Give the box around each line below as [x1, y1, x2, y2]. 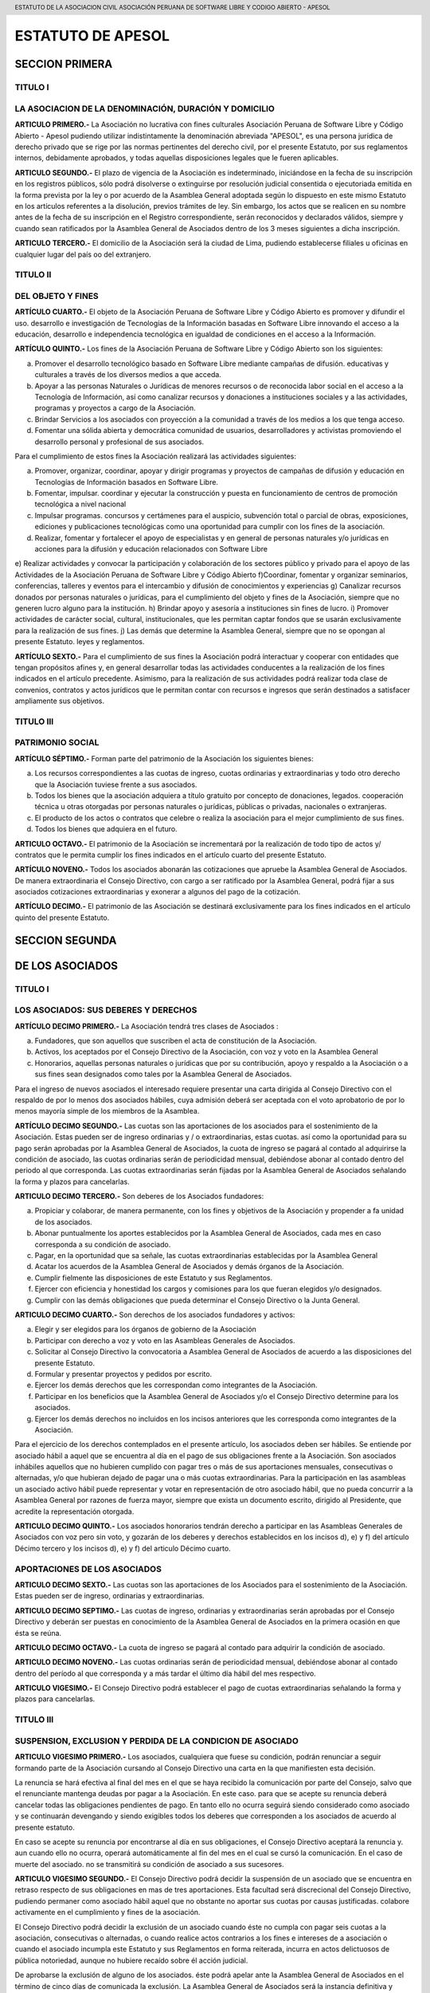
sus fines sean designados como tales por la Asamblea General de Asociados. [34, 1069, 292, 1079]
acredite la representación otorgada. [14, 1507, 135, 1516]
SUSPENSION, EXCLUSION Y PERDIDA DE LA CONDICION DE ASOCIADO [14, 1735, 299, 1746]
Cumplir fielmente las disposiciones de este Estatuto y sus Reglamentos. [34, 1272, 273, 1283]
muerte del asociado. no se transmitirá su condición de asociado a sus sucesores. [14, 1859, 284, 1869]
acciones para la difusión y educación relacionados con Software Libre [34, 544, 268, 554]
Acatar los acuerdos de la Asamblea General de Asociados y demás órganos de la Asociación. [34, 1262, 344, 1272]
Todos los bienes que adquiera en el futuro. [34, 824, 178, 834]
